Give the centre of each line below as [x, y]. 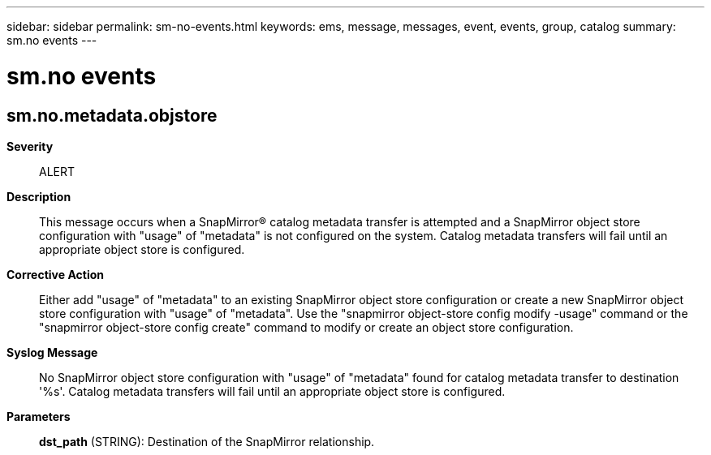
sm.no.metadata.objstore [112, 115]
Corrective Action [55, 274]
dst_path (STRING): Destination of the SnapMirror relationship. [207, 441]
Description [39, 196]
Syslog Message [52, 352]
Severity [30, 146]
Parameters [39, 416]
